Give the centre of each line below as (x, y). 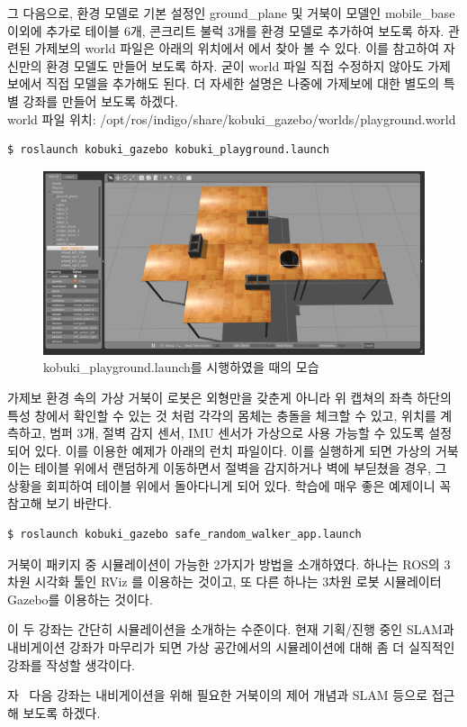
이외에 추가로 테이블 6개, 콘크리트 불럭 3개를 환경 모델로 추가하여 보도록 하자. (226, 30)
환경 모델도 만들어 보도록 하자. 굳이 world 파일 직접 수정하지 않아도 (235, 65)
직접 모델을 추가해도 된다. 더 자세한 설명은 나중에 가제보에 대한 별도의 (243, 83)
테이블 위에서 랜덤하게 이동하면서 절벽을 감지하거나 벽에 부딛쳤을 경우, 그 (241, 468)
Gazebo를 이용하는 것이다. (80, 599)
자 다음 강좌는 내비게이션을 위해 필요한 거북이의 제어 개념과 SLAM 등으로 (218, 695)
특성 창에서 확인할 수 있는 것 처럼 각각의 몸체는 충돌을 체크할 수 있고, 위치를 (222, 415)
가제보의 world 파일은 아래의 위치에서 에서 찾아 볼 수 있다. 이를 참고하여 (237, 48)
